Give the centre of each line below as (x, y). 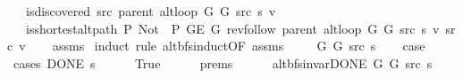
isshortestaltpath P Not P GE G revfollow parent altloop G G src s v (232, 28)
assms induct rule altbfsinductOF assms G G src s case (239, 46)
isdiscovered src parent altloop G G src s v (151, 11)
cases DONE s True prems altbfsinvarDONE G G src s (223, 62)
